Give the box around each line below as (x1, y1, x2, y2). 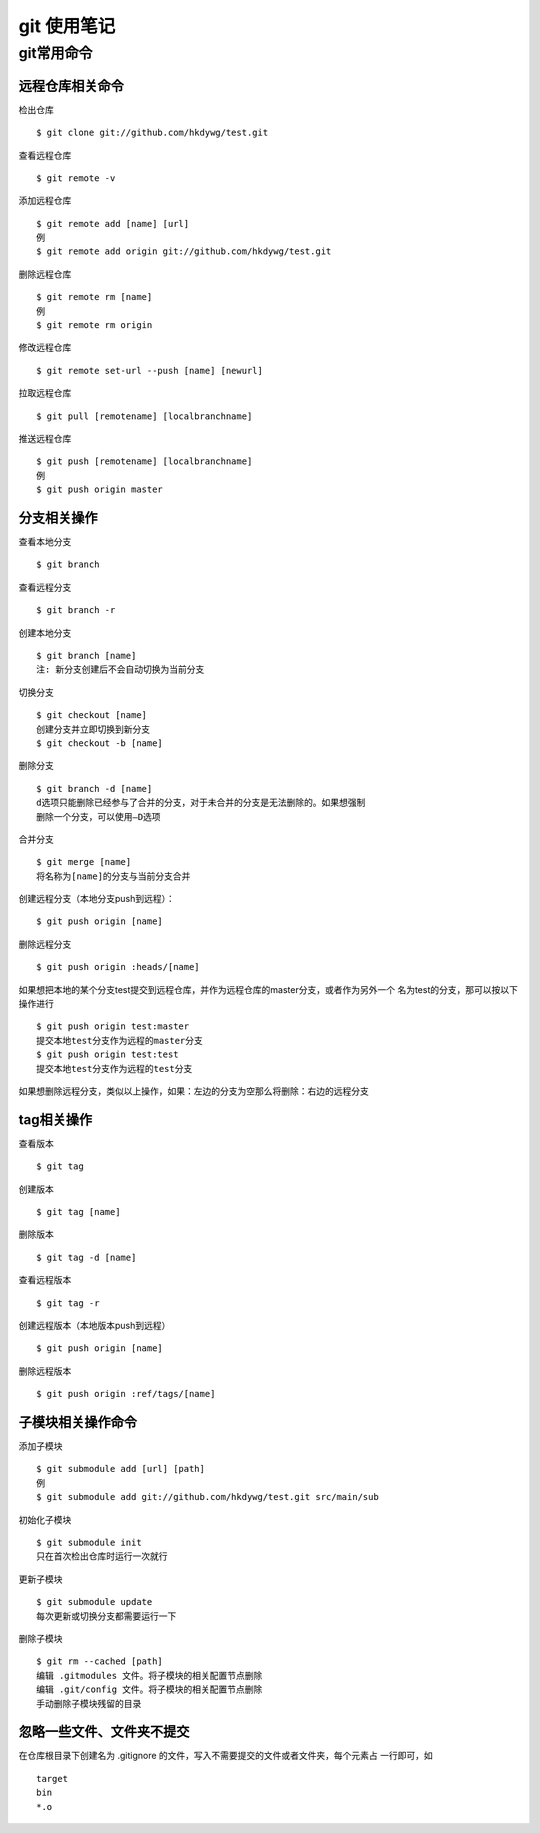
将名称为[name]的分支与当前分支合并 (36, 870, 191, 882)
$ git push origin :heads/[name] (36, 961, 200, 973)
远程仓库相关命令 (18, 77, 124, 94)
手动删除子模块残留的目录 (36, 1698, 142, 1709)
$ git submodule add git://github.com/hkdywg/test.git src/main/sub (36, 1491, 379, 1503)
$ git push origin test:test (36, 1049, 179, 1060)
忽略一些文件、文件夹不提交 (18, 1723, 190, 1740)
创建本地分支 (18, 626, 72, 639)
